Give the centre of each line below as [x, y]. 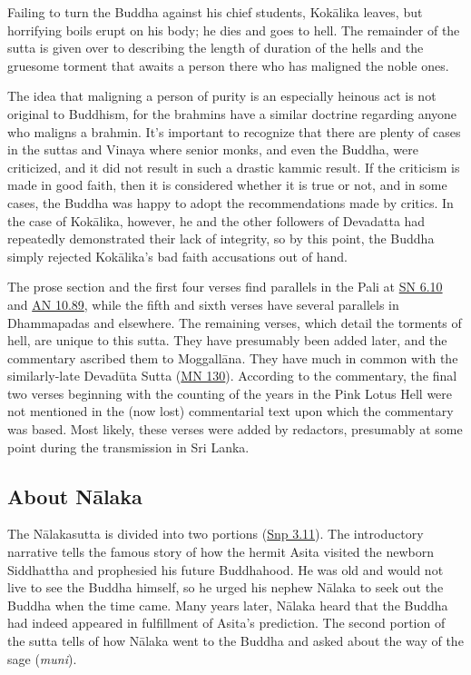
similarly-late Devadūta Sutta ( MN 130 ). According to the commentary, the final [232, 376]
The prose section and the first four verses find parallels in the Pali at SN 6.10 [225, 287]
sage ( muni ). [42, 658]
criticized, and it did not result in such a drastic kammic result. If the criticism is [234, 167]
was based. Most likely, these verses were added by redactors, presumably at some [235, 429]
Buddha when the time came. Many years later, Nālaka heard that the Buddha [228, 605]
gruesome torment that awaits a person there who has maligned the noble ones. [228, 65]
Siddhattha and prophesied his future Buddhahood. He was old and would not [226, 569]
